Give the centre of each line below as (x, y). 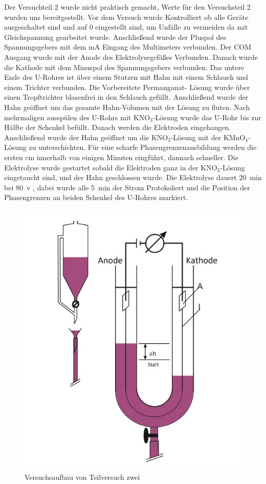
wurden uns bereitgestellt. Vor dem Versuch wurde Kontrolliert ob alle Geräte (126, 17)
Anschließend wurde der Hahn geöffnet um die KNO (86, 137)
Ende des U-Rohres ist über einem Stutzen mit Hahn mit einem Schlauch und (126, 77)
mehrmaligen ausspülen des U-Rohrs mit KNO (77, 117)
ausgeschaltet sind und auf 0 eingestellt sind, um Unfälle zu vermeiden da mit (126, 27)
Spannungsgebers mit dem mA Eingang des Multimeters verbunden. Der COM (128, 47)
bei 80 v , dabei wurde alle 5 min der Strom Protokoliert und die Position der (127, 187)
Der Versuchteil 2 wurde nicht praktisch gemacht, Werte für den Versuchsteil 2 (127, 7)
